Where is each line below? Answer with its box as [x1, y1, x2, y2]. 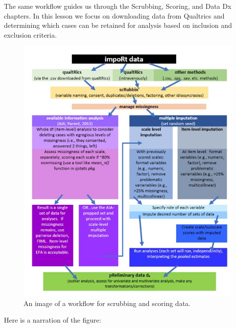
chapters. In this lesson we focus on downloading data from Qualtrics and [4, 10, 225, 21]
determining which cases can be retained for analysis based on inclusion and [4, 20, 232, 30]
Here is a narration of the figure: [4, 314, 101, 325]
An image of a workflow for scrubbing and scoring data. [24, 298, 190, 308]
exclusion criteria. [4, 29, 57, 40]
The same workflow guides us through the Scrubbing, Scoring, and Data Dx [4, 1, 232, 11]
